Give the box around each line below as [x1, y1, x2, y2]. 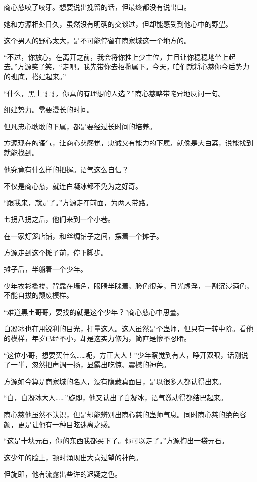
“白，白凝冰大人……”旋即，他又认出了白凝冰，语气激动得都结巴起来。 [4, 392, 227, 403]
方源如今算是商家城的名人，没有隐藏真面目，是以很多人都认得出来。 [4, 376, 225, 386]
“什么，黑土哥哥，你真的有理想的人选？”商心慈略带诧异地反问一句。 [4, 88, 225, 98]
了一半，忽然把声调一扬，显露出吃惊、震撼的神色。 [4, 359, 170, 370]
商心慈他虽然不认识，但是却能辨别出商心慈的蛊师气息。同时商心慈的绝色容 [4, 409, 246, 420]
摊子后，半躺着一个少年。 [4, 264, 87, 274]
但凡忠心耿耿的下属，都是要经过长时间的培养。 [4, 121, 156, 131]
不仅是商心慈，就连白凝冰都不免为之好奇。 [4, 181, 142, 191]
